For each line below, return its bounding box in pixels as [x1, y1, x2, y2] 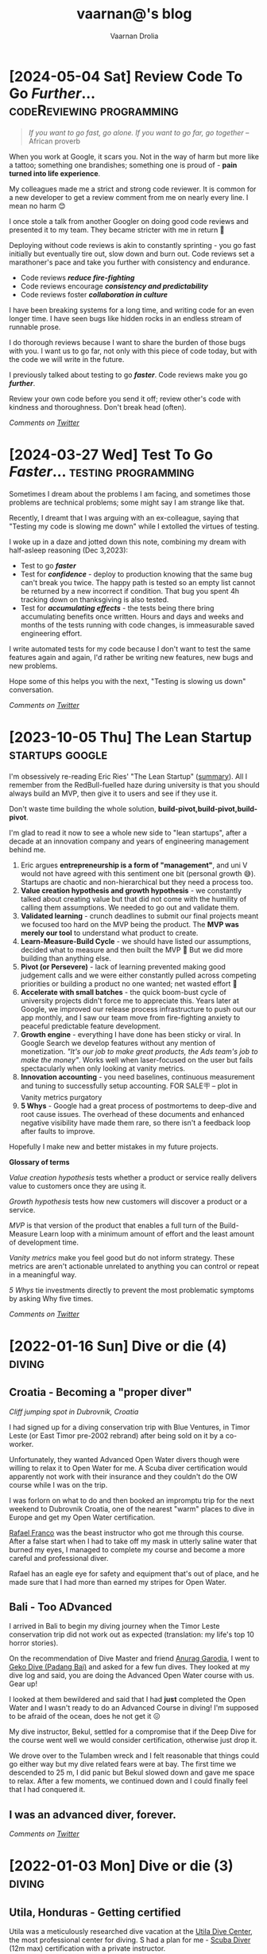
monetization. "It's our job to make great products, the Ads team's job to [20, 1046, 258, 1056]
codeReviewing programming [9, 101, 180, 120]
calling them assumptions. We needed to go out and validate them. [20, 902, 240, 912]
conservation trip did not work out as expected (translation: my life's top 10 [9, 1630, 255, 1639]
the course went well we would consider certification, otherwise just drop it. [9, 1736, 257, 1745]
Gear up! [9, 1679, 38, 1689]
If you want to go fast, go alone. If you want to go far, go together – [28, 128, 250, 137]
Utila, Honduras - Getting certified [9, 1905, 181, 1919]
